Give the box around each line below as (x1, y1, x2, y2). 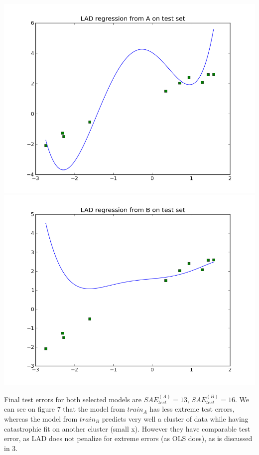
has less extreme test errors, (149, 404, 235, 414)
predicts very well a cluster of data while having (102, 413, 249, 424)
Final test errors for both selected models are (4, 394, 142, 404)
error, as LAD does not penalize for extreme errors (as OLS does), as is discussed (4, 433, 253, 444)
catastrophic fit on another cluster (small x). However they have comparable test (4, 423, 251, 434)
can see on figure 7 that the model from (4, 404, 125, 414)
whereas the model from (4, 413, 78, 424)
